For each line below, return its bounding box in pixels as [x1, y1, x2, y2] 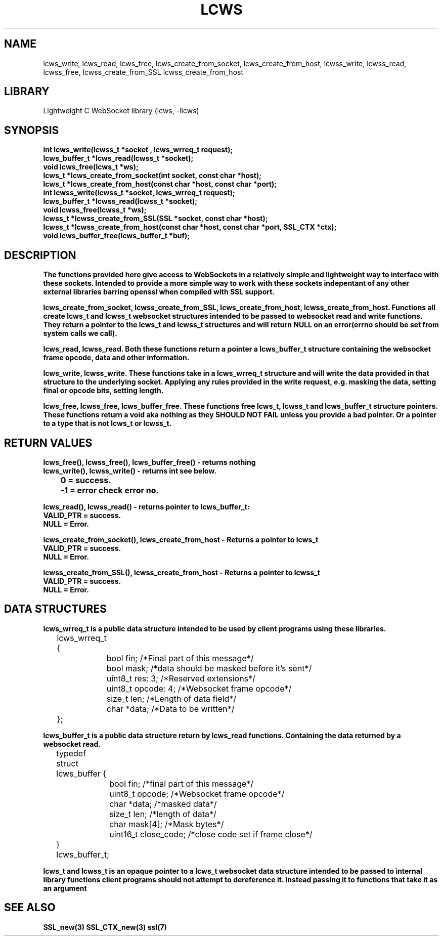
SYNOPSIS [4, 123, 59, 137]
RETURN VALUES [4, 436, 93, 449]
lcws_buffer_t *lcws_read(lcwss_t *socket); [43, 154, 194, 163]
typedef [56, 748, 86, 758]
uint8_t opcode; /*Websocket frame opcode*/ [109, 788, 285, 799]
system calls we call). [43, 329, 117, 338]
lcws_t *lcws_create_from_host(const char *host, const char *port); [43, 180, 277, 189]
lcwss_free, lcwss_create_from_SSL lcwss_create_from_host [43, 67, 244, 76]
